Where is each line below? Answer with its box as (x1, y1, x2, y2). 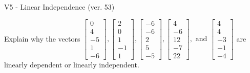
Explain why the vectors (4, 33, 80, 44)
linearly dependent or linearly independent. (4, 59, 139, 69)
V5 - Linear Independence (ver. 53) (4, 2, 115, 12)
